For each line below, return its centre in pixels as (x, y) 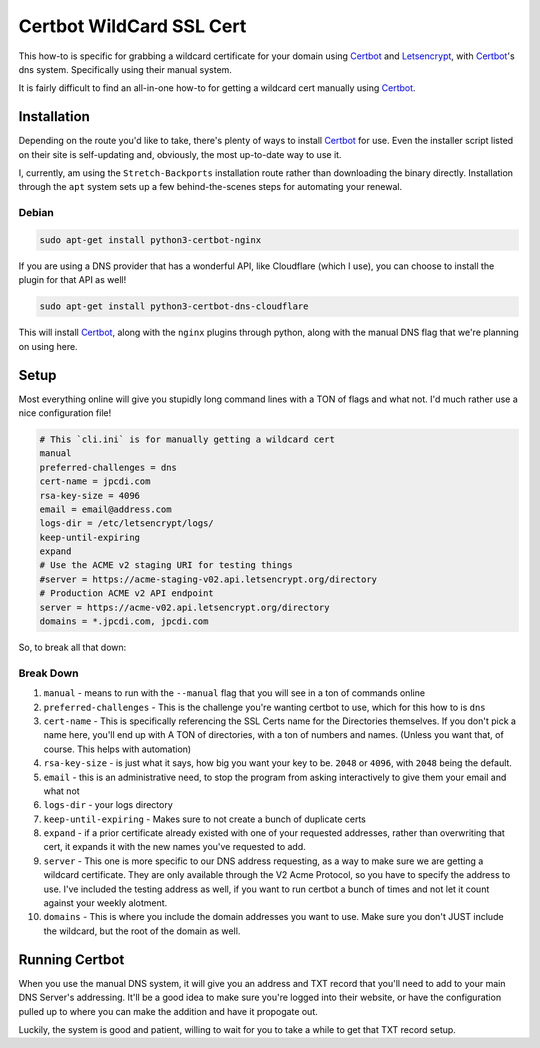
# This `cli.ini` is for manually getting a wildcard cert (187, 439)
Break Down (48, 673)
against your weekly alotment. (105, 903)
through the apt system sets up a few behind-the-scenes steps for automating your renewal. (210, 187)
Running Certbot (71, 959)
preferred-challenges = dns (108, 467)
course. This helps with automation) (117, 749)
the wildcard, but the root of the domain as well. (142, 931)
